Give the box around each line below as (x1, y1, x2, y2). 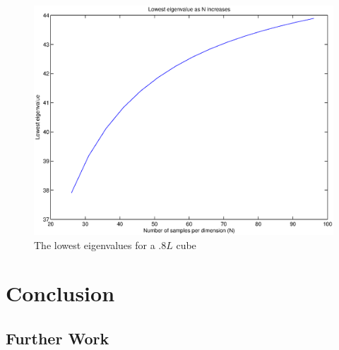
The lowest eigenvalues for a (34, 237, 155, 252)
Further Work (6, 327, 109, 349)
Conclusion (6, 279, 115, 308)
